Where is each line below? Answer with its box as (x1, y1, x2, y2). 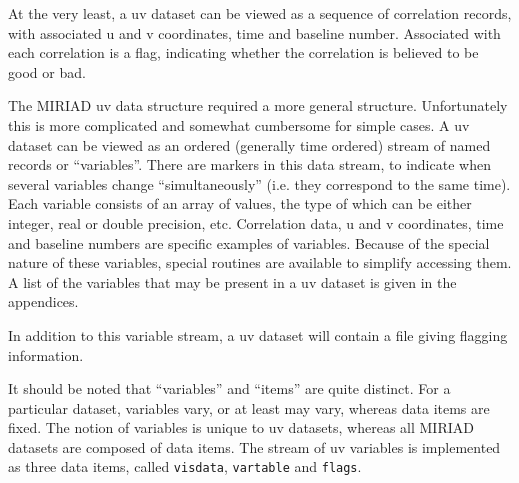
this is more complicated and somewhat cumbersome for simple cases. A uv (8, 114, 470, 135)
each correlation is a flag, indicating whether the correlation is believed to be (8, 42, 479, 63)
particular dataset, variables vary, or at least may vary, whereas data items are (8, 397, 490, 418)
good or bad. (8, 61, 86, 82)
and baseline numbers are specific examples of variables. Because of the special (8, 232, 490, 253)
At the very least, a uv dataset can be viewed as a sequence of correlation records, (8, 3, 512, 23)
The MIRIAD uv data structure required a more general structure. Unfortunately (8, 95, 508, 116)
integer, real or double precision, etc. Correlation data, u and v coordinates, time (8, 212, 504, 233)
